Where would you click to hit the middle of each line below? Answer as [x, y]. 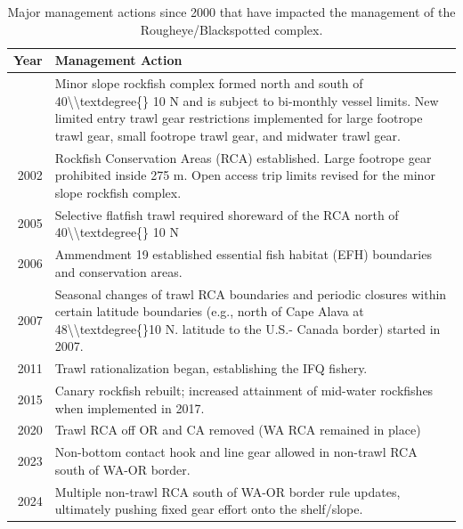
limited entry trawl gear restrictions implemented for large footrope [239, 118]
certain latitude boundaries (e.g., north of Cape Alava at [209, 311]
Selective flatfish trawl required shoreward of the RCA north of [227, 214]
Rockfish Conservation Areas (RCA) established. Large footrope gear [243, 157]
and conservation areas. [118, 271]
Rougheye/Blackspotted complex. [231, 29]
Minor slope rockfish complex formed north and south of [209, 83]
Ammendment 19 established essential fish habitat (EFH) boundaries [243, 254]
